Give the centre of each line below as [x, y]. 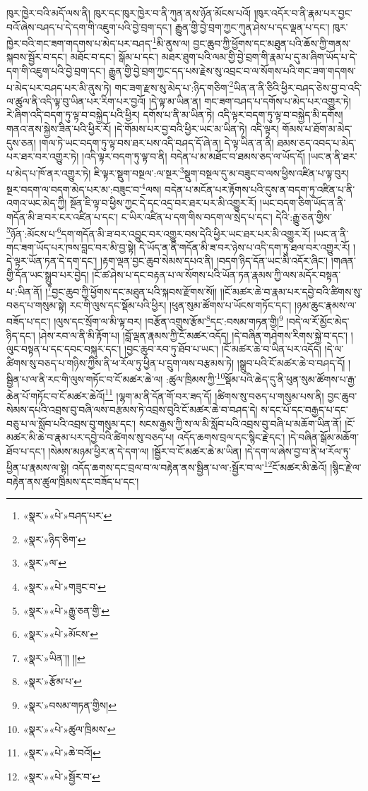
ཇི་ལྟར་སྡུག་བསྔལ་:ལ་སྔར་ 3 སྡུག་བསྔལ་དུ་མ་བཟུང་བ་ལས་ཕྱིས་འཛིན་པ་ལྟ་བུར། [221, 171]
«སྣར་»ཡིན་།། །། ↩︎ [54, 657]
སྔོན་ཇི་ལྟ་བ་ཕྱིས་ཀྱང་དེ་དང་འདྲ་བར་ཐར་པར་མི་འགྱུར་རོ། [164, 203]
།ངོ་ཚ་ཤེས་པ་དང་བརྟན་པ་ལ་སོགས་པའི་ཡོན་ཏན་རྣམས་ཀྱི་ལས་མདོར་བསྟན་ [216, 274]
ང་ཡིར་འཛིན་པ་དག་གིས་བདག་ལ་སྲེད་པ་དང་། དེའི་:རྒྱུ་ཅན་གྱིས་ [226, 216]
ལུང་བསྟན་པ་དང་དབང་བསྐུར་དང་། [64, 349]
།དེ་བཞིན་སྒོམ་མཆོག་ [324, 437]
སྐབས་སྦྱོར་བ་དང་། [37, 57]
